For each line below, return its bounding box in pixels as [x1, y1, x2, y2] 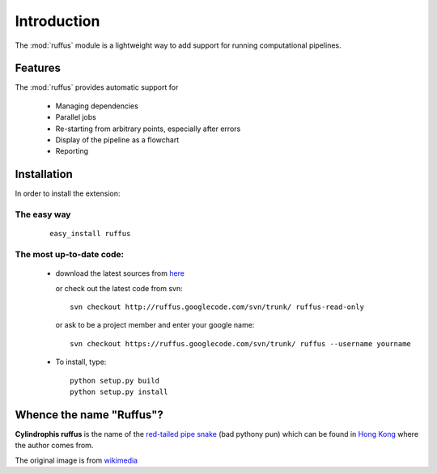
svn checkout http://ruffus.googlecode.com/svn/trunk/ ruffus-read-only [70, 303, 364, 311]
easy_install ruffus [49, 229, 131, 239]
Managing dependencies [55, 101, 139, 111]
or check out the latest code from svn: [55, 283, 184, 293]
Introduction [15, 12, 100, 30]
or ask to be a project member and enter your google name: [55, 320, 255, 330]
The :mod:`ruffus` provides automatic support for [15, 83, 179, 92]
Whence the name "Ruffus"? [15, 408, 163, 421]
